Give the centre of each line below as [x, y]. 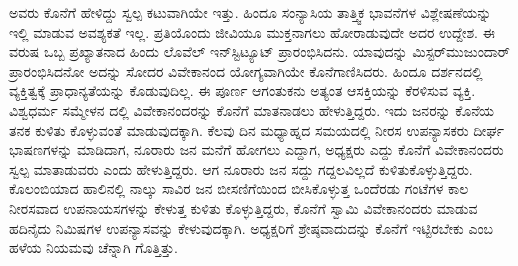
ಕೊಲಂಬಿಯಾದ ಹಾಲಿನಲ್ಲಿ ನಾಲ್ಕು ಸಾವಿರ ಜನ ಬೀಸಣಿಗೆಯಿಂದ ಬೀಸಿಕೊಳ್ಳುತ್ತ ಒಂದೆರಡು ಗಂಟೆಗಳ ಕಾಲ [239, 188]
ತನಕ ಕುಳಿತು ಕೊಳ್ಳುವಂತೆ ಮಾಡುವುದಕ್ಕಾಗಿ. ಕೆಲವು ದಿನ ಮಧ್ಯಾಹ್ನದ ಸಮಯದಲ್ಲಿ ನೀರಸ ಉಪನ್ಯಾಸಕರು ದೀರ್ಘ [257, 129]
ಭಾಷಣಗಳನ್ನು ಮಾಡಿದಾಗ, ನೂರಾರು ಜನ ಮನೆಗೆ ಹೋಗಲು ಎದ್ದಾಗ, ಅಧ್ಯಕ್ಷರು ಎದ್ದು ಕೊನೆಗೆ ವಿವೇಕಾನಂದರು [256, 149]
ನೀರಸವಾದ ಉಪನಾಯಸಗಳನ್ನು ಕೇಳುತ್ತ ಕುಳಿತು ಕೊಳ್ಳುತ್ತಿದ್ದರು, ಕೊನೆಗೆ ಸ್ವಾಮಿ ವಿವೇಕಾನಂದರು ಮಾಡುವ [243, 207]
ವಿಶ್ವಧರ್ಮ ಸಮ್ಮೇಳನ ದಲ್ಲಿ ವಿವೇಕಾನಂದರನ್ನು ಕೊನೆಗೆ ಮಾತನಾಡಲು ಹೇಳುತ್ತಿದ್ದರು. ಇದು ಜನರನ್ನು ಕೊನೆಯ [252, 109]
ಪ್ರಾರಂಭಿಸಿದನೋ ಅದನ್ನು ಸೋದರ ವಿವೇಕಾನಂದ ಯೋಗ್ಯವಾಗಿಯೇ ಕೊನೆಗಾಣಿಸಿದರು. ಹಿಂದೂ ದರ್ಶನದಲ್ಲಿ [246, 70]
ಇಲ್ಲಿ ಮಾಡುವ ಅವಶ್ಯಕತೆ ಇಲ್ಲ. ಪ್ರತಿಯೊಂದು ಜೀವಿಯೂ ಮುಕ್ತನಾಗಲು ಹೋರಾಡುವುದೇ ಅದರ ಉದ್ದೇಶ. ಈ [252, 31]
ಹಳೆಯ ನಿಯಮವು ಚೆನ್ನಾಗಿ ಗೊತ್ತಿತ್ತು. [93, 247]
